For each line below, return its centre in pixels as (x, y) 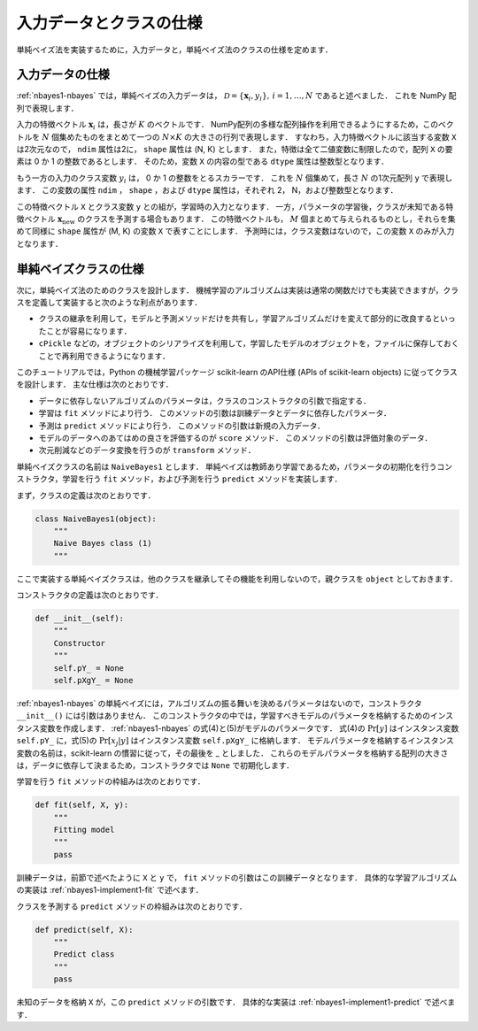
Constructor (80, 643)
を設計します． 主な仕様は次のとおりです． (95, 384)
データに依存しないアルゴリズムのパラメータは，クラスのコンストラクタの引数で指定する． (205, 400)
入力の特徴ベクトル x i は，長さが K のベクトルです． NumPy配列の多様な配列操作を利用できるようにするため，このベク (235, 126)
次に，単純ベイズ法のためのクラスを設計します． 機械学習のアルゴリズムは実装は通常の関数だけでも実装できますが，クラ (238, 290)
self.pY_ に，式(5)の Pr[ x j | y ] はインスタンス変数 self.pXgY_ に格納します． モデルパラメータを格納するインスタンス (235, 742)
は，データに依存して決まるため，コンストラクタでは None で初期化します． (155, 765)
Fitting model (84, 830)
